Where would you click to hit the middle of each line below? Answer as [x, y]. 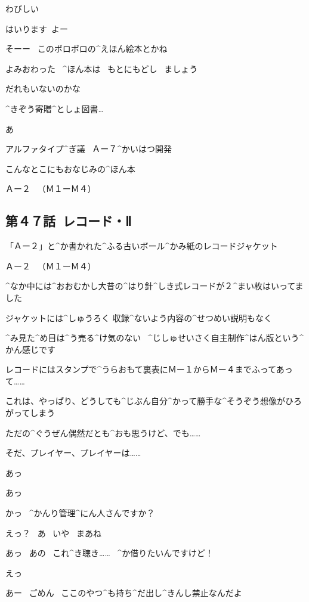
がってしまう [30, 413]
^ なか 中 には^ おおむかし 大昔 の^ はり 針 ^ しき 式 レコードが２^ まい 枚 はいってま [154, 286]
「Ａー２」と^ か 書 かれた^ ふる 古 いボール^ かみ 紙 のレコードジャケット [142, 246]
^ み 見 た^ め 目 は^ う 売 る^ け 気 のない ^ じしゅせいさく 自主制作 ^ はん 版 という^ [155, 338]
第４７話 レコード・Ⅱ [69, 221]
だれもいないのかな [43, 89]
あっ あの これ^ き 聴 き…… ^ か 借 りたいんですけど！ [109, 553]
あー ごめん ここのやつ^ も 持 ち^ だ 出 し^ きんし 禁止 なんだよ [124, 593]
